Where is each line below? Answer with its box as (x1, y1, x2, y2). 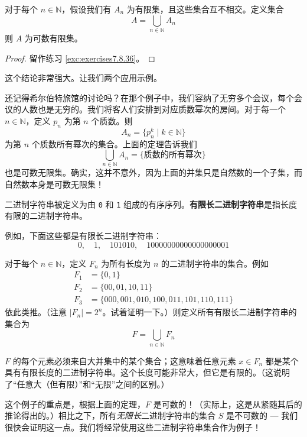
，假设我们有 (61, 3, 112, 15)
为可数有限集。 (24, 31, 83, 44)
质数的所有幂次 (143, 151, 202, 160)
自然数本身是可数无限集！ (5, 178, 104, 190)
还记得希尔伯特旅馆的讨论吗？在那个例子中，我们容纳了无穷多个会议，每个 (5, 91, 294, 103)
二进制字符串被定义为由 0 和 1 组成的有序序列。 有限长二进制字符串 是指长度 (5, 198, 298, 210)
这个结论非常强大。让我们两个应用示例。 (5, 72, 162, 84)
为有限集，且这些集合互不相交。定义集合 (126, 3, 284, 15)
